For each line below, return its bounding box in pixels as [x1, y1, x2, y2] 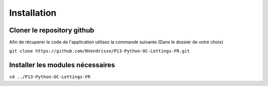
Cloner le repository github [9, 26, 94, 34]
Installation [9, 7, 57, 18]
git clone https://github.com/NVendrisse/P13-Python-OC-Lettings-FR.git [9, 48, 190, 54]
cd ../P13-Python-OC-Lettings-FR [9, 74, 91, 80]
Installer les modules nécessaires [9, 61, 115, 69]
